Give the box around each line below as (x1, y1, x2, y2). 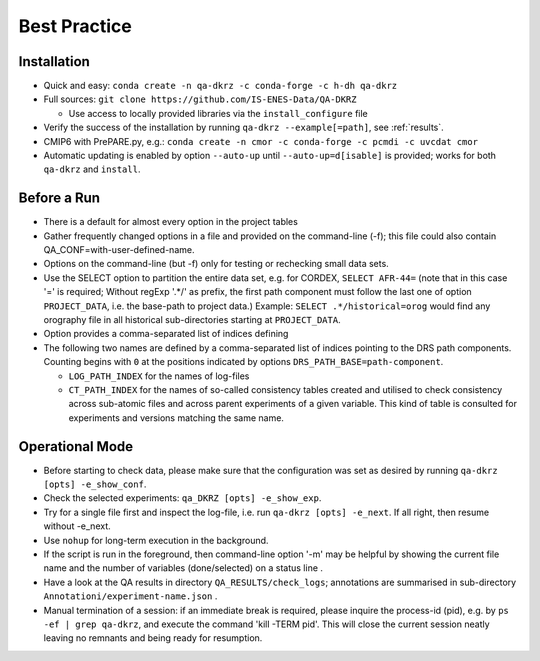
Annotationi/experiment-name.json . (43, 590, 218, 602)
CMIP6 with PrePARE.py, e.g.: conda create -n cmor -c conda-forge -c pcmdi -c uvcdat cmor (43, 135, 479, 147)
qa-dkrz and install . (43, 163, 141, 175)
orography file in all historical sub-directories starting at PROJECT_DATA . (43, 314, 341, 326)
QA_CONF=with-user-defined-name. (43, 244, 195, 256)
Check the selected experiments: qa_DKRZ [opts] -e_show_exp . (43, 492, 322, 504)
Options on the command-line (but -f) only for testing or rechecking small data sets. (43, 258, 389, 270)
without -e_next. (43, 520, 112, 532)
